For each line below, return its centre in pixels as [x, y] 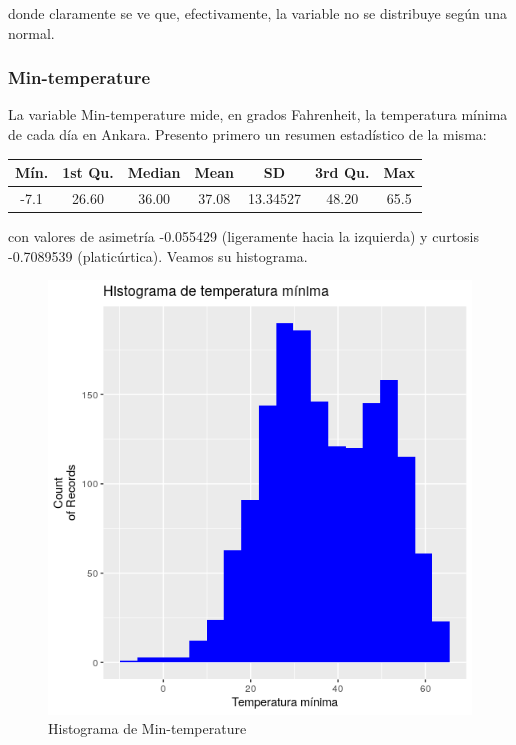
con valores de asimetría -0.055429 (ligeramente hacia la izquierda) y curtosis [244, 236]
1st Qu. [88, 172]
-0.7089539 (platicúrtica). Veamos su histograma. [158, 255]
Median [154, 172]
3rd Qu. [342, 172]
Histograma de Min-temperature [147, 728]
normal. [31, 32]
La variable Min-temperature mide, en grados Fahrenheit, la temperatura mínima [258, 114]
